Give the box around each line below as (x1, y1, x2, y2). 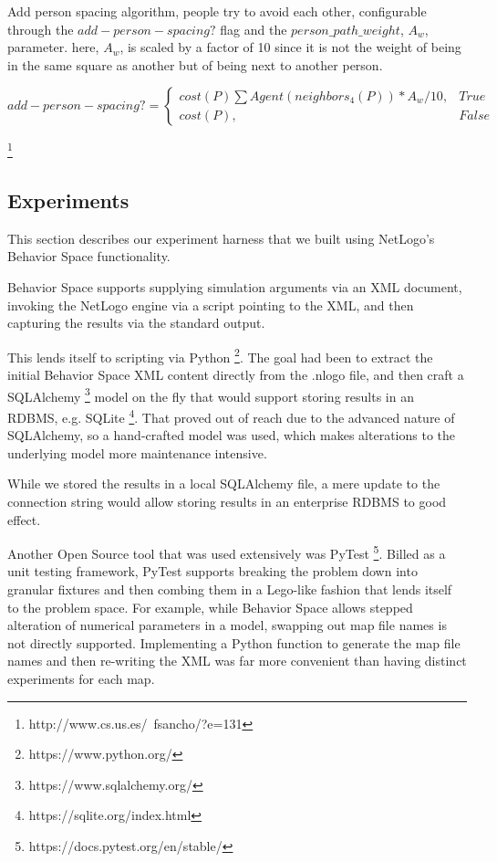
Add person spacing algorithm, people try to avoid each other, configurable (7, 2, 427, 20)
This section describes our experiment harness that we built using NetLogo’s (7, 228, 435, 247)
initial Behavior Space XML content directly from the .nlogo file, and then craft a (7, 365, 464, 384)
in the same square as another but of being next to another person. (7, 55, 383, 74)
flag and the (220, 19, 287, 38)
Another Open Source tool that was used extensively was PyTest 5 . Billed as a (7, 541, 446, 562)
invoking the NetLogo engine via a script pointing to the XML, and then (7, 295, 414, 314)
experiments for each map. (7, 668, 155, 688)
